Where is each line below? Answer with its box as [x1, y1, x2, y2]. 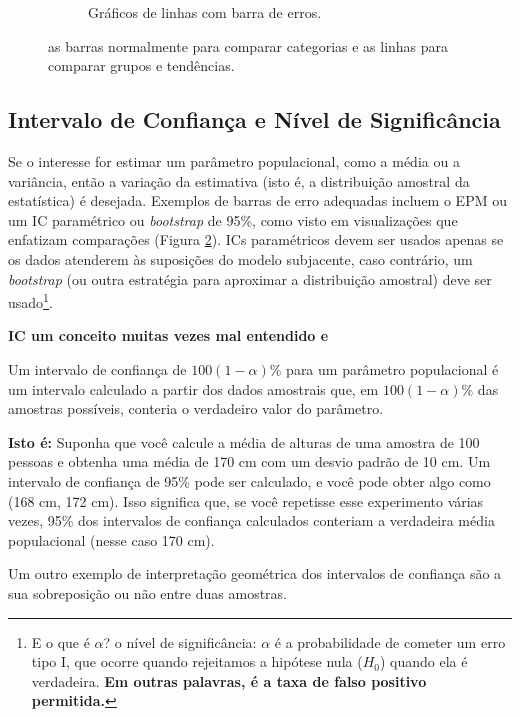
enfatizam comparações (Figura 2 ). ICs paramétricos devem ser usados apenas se [8, 229, 504, 250]
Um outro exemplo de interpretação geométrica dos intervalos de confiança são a [8, 563, 502, 584]
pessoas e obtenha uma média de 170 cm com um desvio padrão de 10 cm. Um [8, 451, 491, 472]
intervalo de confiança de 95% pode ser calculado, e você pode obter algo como [8, 470, 491, 491]
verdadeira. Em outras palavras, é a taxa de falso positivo [31, 670, 427, 691]
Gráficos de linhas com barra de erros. [88, 2, 322, 22]
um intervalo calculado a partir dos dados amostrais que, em [8, 378, 379, 399]
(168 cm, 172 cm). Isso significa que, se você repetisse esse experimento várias [8, 490, 484, 511]
